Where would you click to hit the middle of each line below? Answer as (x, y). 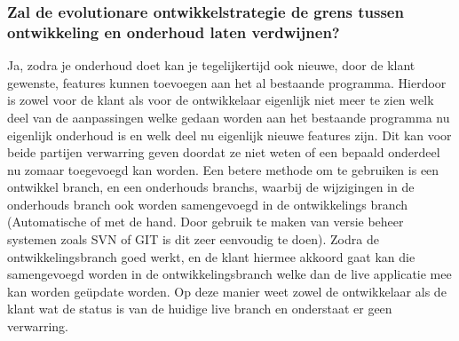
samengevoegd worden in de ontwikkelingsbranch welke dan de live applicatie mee (229, 274)
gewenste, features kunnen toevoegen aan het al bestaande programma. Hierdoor (227, 82)
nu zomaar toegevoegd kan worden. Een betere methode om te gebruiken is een (223, 169)
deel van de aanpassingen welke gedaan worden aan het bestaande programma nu (229, 117)
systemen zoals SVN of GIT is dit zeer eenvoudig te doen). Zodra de (193, 239)
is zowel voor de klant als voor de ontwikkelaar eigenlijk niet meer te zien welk (221, 100)
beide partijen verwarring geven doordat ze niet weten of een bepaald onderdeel (224, 152)
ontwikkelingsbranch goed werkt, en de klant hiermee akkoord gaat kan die (211, 256)
